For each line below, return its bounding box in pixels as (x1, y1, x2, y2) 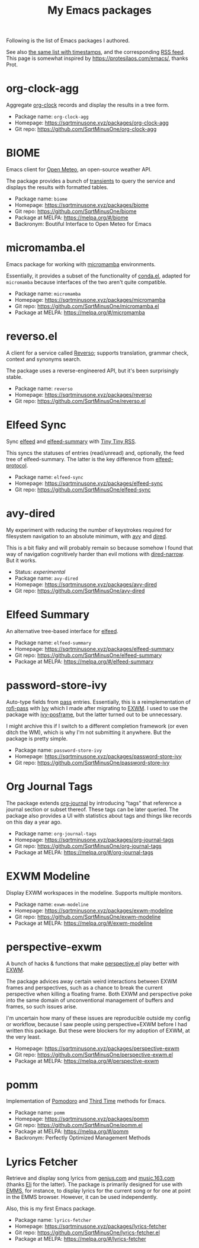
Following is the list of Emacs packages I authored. (6, 37, 130, 44)
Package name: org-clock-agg (14, 113, 89, 120)
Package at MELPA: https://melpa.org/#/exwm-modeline (14, 920, 153, 927)
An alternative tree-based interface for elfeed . (6, 627, 118, 634)
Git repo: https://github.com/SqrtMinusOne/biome (14, 208, 137, 215)
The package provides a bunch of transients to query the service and (6, 177, 176, 184)
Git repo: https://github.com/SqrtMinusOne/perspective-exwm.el (14, 1051, 174, 1058)
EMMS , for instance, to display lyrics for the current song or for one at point (6, 1187, 191, 1195)
